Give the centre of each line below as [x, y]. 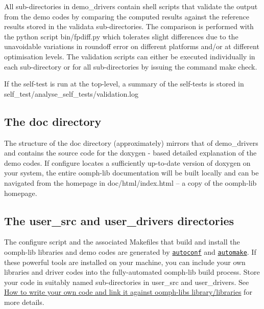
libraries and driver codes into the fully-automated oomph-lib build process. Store [132, 272]
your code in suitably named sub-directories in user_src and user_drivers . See [127, 282]
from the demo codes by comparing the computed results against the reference [127, 16]
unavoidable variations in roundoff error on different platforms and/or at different [132, 46]
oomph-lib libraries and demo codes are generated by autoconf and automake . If [130, 251]
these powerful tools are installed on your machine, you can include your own [125, 262]
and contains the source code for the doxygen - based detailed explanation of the [130, 153]
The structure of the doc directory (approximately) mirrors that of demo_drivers [131, 142]
